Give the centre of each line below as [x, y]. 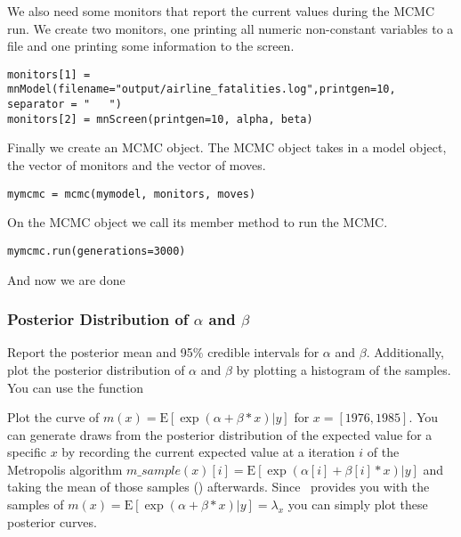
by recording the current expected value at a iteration [208, 452]
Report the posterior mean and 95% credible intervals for [163, 352]
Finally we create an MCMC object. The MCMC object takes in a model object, [227, 147]
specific [27, 452]
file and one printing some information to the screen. [151, 46]
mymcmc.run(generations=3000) [97, 251]
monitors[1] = [49, 74]
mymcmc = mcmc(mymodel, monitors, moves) [132, 194]
